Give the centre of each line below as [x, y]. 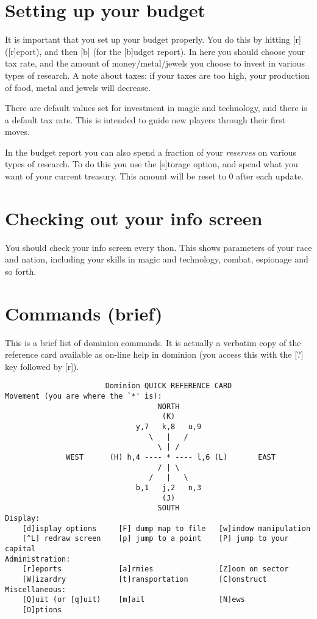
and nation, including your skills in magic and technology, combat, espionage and [157, 259]
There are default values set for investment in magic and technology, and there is [156, 108]
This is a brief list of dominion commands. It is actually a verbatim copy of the [153, 342]
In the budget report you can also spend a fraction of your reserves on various [151, 152]
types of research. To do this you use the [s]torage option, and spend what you [151, 164]
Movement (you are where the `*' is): [84, 396]
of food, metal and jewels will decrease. [78, 87]
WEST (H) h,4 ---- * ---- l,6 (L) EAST [171, 458]
